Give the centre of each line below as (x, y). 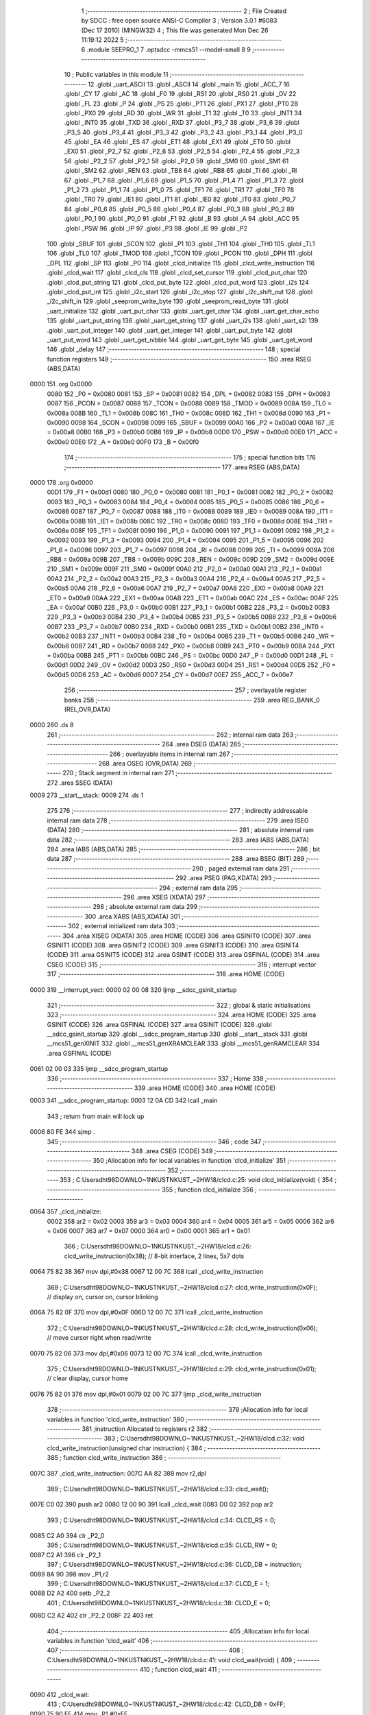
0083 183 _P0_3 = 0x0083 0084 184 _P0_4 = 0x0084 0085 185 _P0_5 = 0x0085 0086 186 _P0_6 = (186, 501)
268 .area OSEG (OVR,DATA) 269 (145, 763)
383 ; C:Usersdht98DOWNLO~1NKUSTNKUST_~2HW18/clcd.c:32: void (204, 1439)
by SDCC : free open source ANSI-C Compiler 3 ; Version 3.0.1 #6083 (179, 21)
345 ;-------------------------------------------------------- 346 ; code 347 (154, 1142)
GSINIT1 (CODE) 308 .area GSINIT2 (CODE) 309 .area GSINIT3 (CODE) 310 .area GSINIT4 (173, 945)
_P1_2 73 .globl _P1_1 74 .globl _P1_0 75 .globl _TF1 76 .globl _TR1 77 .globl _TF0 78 (179, 190)
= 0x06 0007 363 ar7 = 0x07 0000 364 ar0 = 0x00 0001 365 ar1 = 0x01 (148, 1231)
